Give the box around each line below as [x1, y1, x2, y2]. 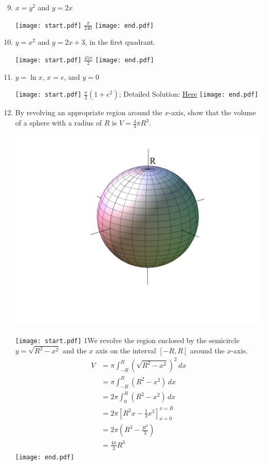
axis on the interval [95, 345, 156, 356]
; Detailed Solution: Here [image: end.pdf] [119, 88, 258, 99]
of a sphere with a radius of [15, 117, 102, 128]
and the [62, 345, 87, 356]
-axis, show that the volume [168, 107, 256, 118]
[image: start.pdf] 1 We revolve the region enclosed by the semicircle [15, 335, 240, 346]
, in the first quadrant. [85, 37, 156, 47]
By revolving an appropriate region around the [15, 107, 163, 118]
